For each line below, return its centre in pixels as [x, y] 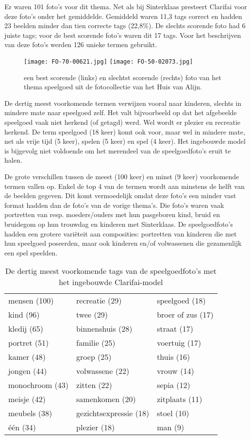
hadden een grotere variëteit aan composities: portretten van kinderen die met [121, 233]
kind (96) [24, 315]
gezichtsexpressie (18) [113, 413]
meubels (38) [30, 413]
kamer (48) [27, 357]
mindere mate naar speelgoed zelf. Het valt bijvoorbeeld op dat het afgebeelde [121, 112]
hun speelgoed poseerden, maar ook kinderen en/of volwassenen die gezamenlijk [123, 243]
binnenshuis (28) [104, 329]
